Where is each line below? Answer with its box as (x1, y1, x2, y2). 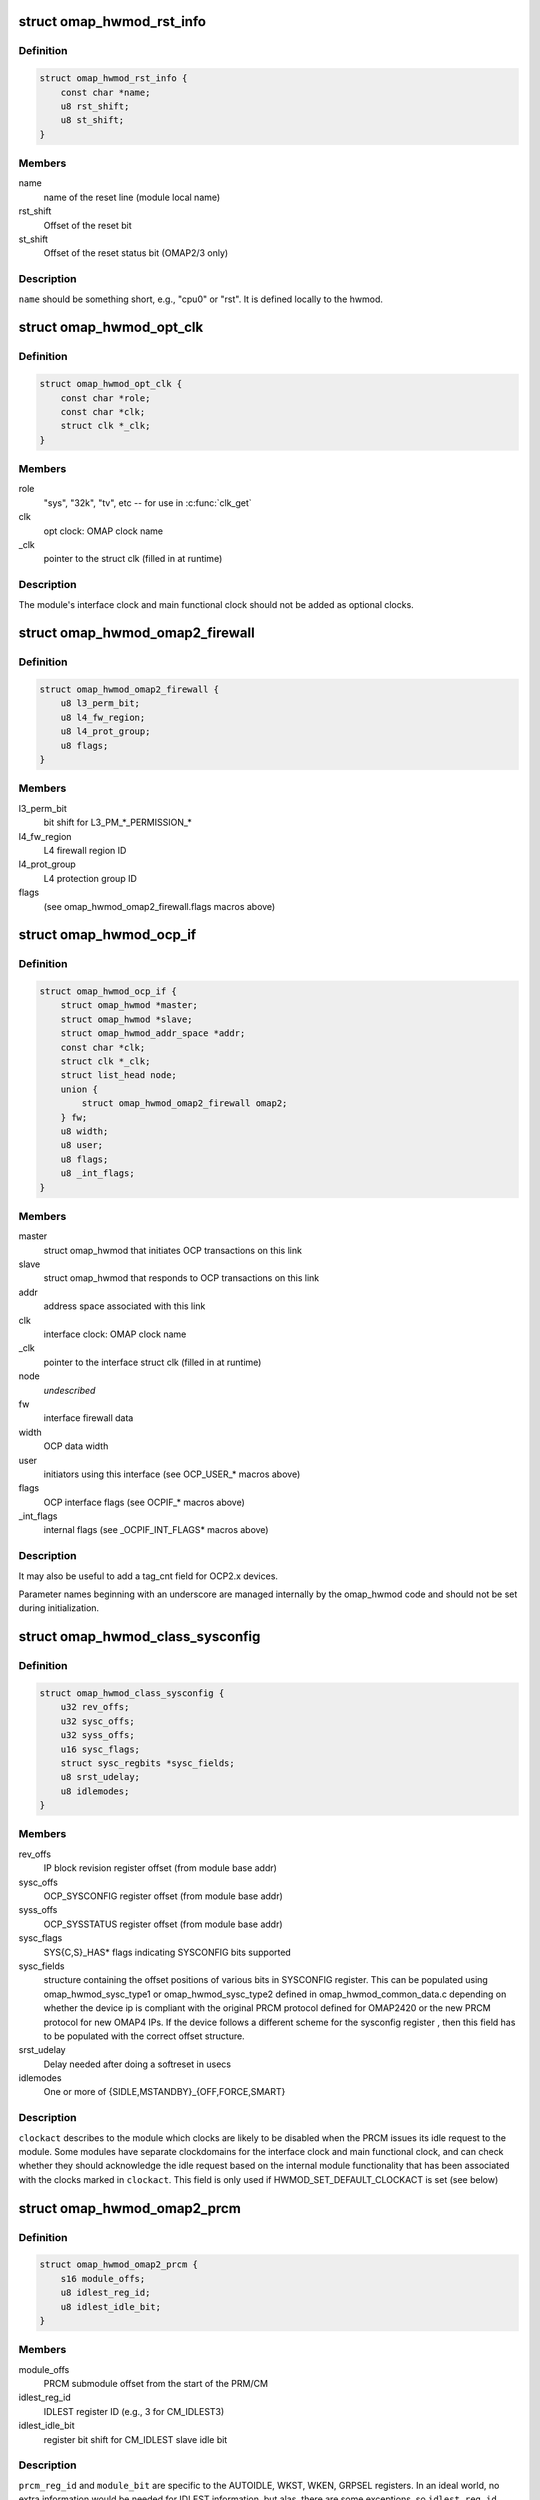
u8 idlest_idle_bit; (60, 2301, 162, 2312)
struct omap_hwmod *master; (60, 1000, 199, 1011)
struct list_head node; (60, 1070, 177, 1081)
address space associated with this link (43, 1300, 206, 1312)
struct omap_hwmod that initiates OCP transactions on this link (43, 1244, 302, 1256)
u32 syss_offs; (60, 1730, 135, 1741)
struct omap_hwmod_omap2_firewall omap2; (81, 1098, 288, 1109)
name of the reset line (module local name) (43, 191, 221, 203)
